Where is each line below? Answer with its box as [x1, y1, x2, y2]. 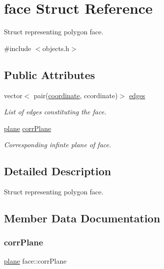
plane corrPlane [4, 123, 51, 133]
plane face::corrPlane [4, 255, 67, 266]
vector [4, 90, 23, 100]
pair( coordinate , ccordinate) [33, 90, 118, 100]
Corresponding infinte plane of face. [4, 139, 111, 150]
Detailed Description [4, 163, 111, 179]
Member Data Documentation [4, 211, 161, 226]
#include [4, 43, 31, 53]
